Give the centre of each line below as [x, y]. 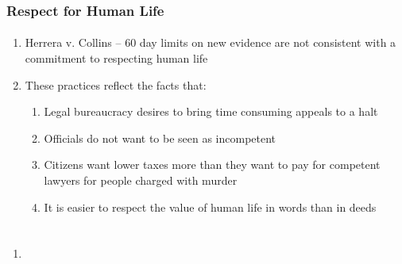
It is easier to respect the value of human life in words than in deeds [210, 207]
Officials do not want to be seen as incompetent [160, 138]
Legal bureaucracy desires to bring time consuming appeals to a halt [211, 111]
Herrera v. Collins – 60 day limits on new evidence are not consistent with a [211, 42]
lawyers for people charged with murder [141, 180]
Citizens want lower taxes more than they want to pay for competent [212, 165]
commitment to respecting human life [116, 58]
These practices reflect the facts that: [116, 84]
